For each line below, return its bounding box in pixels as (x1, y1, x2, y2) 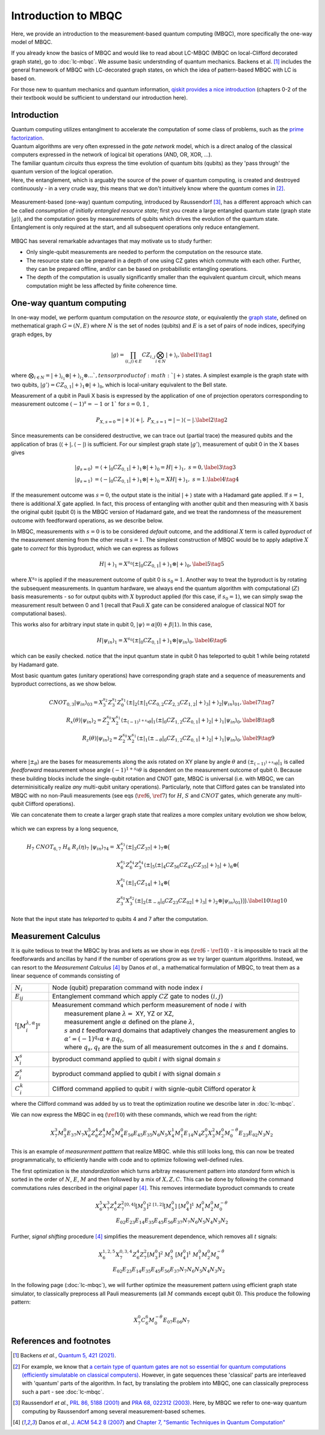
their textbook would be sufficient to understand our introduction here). (11, 94, 188, 102)
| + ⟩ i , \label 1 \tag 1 (166, 351, 213, 359)
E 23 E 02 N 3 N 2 (238, 1129, 273, 1138)
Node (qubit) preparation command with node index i (52, 983, 203, 991)
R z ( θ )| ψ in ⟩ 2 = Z (82, 734, 123, 743)
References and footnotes (11, 1336, 111, 1347)
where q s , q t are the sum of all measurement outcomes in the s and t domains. (64, 1043, 289, 1053)
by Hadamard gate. (11, 661, 59, 668)
